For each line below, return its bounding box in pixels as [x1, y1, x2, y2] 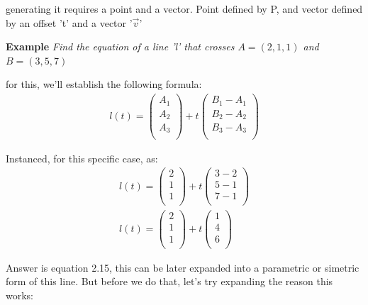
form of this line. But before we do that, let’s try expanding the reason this [6, 274, 333, 289]
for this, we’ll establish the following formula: [6, 77, 202, 91]
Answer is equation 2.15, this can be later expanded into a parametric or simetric [6, 260, 359, 274]
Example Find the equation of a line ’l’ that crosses [6, 39, 235, 54]
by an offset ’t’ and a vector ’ [6, 15, 133, 30]
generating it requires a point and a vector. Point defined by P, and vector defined [6, 1, 363, 16]
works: [6, 287, 34, 302]
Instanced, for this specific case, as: [6, 150, 158, 165]
